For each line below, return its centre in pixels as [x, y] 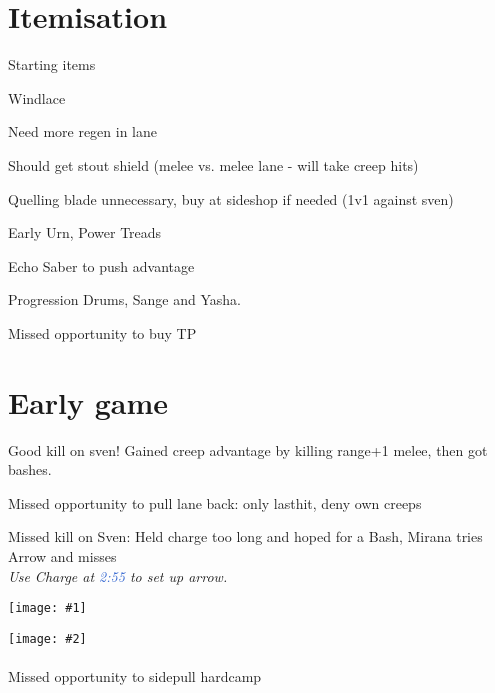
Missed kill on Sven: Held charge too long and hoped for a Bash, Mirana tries [245, 536]
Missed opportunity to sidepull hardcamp [135, 676]
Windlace [37, 97]
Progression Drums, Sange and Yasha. [125, 299]
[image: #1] [47, 608]
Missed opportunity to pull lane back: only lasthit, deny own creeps [215, 502]
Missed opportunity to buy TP [102, 332]
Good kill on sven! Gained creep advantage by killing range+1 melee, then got [248, 449]
